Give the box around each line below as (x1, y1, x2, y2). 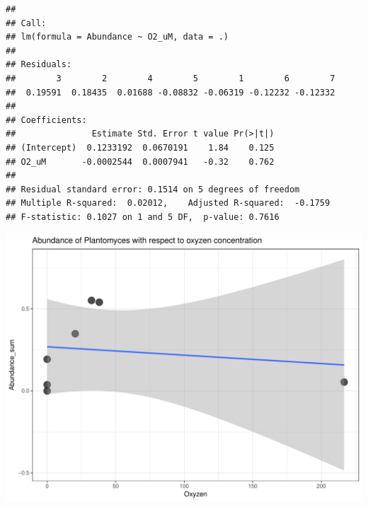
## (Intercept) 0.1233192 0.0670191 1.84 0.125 (6, 142, 275, 153)
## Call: (6, 18, 47, 28)
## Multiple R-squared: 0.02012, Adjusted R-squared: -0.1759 (6, 198, 330, 209)
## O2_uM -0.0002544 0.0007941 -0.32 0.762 (6, 156, 275, 167)
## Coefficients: (6, 115, 87, 125)
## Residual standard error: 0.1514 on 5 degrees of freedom (6, 184, 300, 194)
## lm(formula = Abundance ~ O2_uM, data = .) (6, 32, 229, 42)
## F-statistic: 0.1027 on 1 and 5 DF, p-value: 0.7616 (6, 211, 280, 222)
